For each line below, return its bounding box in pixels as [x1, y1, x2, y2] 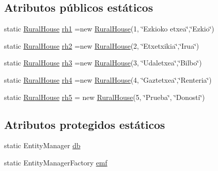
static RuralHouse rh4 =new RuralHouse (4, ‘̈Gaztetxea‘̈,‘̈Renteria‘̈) [4, 74, 212, 85]
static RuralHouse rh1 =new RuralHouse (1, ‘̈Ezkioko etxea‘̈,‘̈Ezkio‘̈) [4, 23, 214, 34]
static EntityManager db [4, 140, 81, 151]
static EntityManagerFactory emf [4, 157, 107, 167]
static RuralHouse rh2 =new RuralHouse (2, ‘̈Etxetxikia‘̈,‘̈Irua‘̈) [4, 40, 199, 51]
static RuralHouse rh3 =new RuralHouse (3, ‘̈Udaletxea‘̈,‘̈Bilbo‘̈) [4, 57, 202, 68]
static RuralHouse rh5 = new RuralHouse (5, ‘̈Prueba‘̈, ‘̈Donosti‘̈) [4, 91, 205, 102]
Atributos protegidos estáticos [4, 116, 165, 132]
